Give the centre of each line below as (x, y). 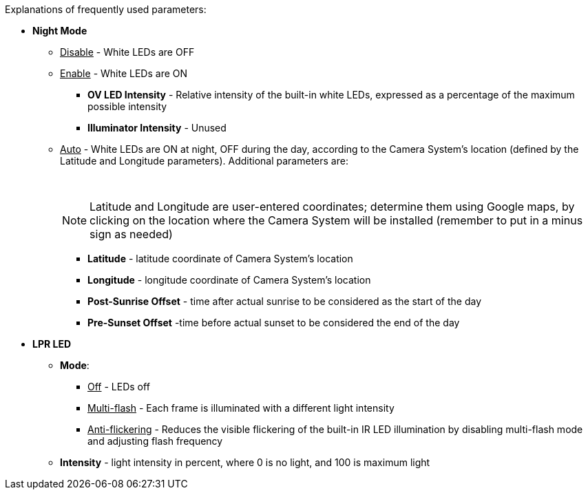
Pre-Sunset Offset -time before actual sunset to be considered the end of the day (274, 323)
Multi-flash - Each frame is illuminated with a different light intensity (241, 408)
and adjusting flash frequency (155, 441)
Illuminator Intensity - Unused (157, 128)
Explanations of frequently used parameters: (106, 9)
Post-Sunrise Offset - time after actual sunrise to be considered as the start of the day (285, 301)
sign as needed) (131, 234)
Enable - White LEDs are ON (124, 73)
